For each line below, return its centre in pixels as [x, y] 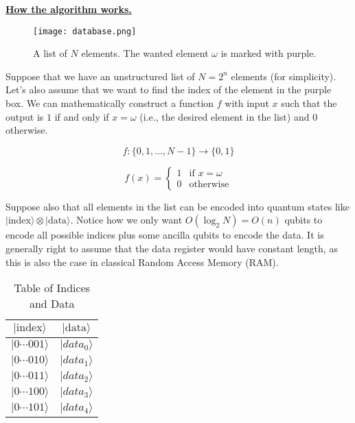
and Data [52, 304]
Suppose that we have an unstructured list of [100, 76]
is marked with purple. [268, 53]
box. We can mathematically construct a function [110, 103]
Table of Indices [52, 288]
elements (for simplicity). [284, 76]
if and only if [82, 116]
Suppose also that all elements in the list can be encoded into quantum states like [177, 206]
